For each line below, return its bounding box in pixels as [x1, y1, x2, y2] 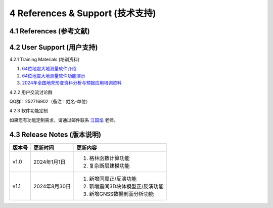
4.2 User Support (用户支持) [9, 43, 98, 52]
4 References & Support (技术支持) [9, 8, 156, 19]
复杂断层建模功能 [89, 162, 130, 169]
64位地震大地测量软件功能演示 [22, 72, 85, 78]
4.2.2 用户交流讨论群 [9, 89, 53, 95]
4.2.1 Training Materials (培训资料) [9, 56, 80, 63]
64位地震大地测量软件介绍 [22, 66, 77, 72]
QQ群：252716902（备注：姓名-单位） [9, 99, 90, 105]
